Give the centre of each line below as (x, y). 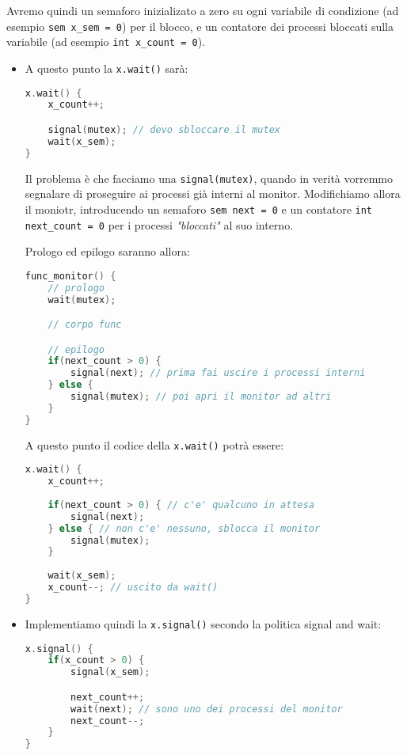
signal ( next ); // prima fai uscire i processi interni (218, 373)
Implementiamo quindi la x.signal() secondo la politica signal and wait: (203, 623)
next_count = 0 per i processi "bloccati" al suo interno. (159, 224)
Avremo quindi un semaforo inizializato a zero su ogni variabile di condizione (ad (203, 10)
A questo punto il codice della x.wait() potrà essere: (154, 444)
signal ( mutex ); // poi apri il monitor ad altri (201, 397)
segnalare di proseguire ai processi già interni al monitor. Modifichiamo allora (213, 193)
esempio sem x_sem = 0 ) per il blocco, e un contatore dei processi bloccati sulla (200, 26)
